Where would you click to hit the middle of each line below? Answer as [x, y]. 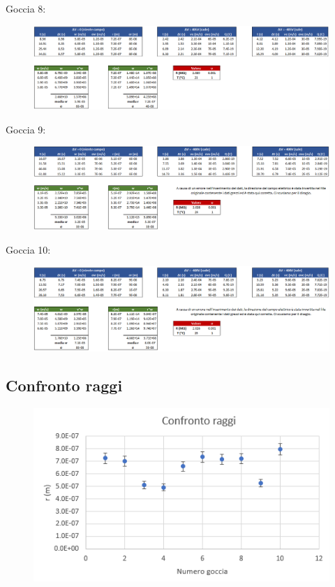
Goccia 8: [26, 8]
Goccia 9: [26, 129]
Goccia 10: [28, 249]
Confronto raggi [64, 385]
